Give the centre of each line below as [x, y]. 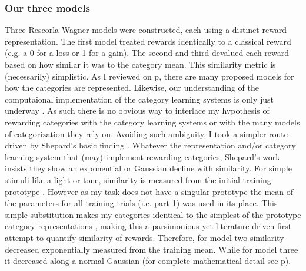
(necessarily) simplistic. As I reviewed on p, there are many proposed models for [149, 76]
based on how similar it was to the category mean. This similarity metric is [140, 64]
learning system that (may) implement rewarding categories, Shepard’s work [142, 156]
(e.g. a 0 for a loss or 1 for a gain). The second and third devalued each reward [147, 53]
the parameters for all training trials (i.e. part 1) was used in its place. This [141, 203]
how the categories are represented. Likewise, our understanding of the [132, 87]
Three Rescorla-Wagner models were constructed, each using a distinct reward [146, 30]
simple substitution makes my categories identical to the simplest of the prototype [153, 214]
